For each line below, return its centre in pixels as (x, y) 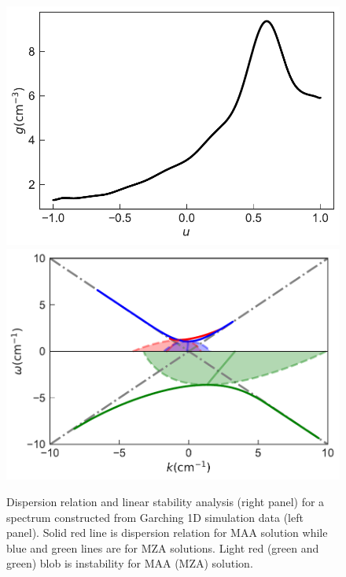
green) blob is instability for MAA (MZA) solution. (130, 563)
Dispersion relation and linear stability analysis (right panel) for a (166, 502)
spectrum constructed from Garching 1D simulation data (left (155, 517)
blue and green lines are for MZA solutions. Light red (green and (163, 547)
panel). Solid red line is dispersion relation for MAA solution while (167, 533)
